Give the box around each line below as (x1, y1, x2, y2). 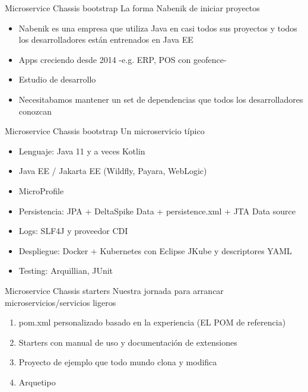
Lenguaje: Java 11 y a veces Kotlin (18, 144, 145, 157)
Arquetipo (18, 375, 56, 388)
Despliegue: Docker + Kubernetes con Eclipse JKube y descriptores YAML (18, 244, 292, 257)
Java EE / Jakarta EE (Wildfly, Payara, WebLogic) (18, 165, 207, 177)
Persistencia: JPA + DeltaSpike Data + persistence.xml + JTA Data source (18, 204, 296, 217)
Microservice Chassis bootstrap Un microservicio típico (5, 125, 205, 137)
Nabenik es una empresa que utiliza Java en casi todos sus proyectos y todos (18, 21, 297, 34)
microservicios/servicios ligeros (5, 296, 116, 308)
